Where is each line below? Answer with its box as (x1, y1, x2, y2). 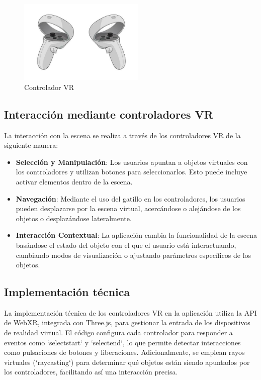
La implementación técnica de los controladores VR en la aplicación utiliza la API (4, 307, 257, 318)
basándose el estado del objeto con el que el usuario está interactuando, (16, 239, 236, 250)
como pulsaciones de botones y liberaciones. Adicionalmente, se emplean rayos (4, 347, 245, 357)
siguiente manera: (4, 140, 58, 150)
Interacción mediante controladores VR (4, 106, 213, 122)
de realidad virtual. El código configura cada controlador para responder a (4, 327, 233, 338)
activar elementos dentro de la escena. (16, 176, 133, 186)
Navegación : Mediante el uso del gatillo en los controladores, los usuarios (16, 193, 245, 204)
